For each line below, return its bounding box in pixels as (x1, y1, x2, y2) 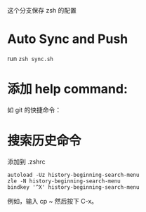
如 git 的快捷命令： (7, 105, 62, 114)
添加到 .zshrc (7, 157, 46, 166)
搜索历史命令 (7, 133, 82, 149)
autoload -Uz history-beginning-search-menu (7, 171, 140, 178)
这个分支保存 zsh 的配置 (7, 6, 77, 14)
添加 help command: (7, 81, 128, 97)
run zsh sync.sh (7, 54, 54, 62)
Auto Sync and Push (7, 31, 128, 47)
